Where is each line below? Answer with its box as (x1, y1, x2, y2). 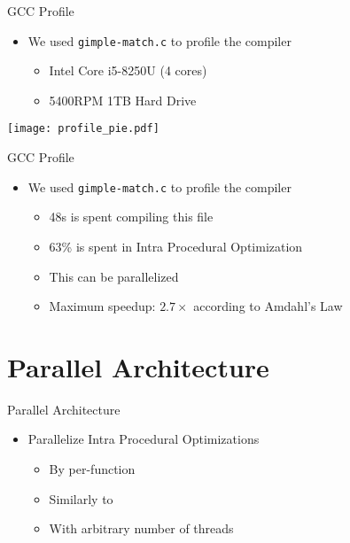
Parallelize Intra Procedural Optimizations (27, 430, 260, 448)
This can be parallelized (49, 267, 179, 285)
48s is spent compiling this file (49, 207, 214, 226)
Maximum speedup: (49, 297, 156, 315)
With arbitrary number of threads (49, 519, 234, 538)
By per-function (49, 460, 136, 478)
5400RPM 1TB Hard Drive (49, 90, 197, 109)
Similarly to (49, 489, 113, 508)
